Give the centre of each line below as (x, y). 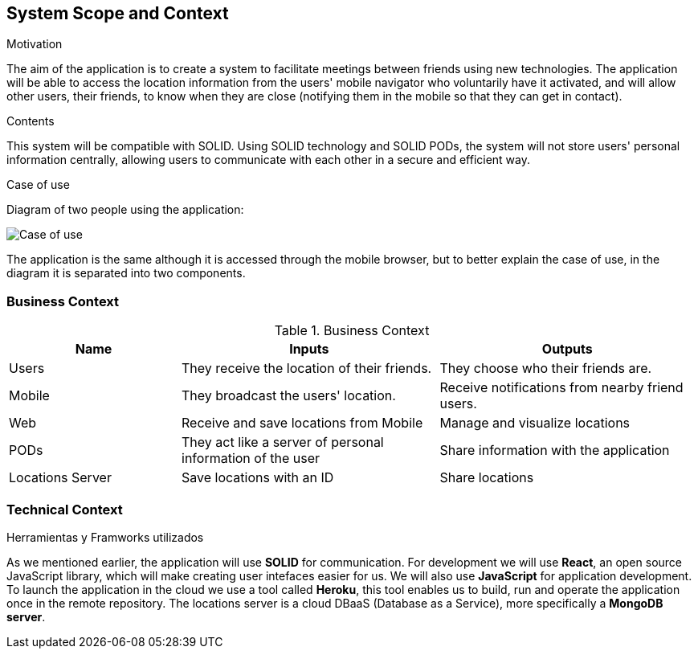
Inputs (309, 349)
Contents (31, 121)
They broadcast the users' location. (289, 396)
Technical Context (65, 509)
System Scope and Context (118, 13)
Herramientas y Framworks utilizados (105, 537)
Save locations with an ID (258, 478)
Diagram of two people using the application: (125, 210)
